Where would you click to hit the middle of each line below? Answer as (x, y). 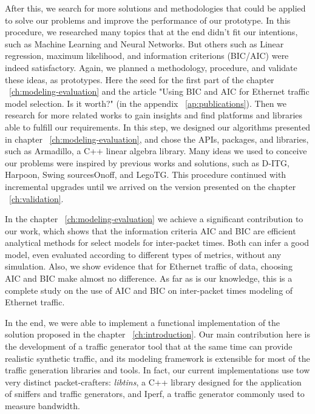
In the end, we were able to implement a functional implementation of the (143, 322)
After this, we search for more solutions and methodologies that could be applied (155, 8)
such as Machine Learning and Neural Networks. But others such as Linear (144, 43)
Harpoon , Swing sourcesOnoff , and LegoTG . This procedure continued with (146, 175)
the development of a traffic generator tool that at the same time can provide (149, 346)
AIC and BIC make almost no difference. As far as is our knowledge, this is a (149, 278)
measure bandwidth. (42, 406)
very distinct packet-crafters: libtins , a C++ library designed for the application (153, 382)
